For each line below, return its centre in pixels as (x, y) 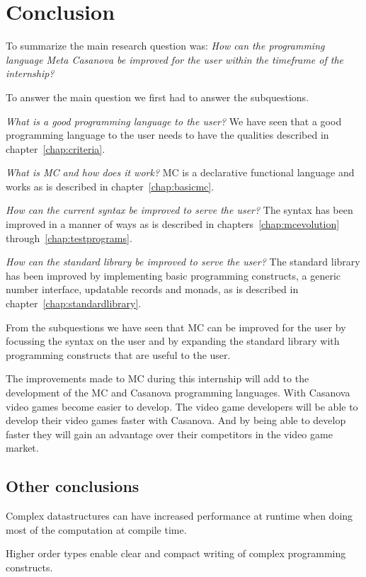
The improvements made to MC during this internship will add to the (158, 378)
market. (22, 448)
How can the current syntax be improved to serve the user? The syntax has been (179, 210)
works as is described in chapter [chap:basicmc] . (110, 186)
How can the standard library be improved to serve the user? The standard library (183, 262)
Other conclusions (73, 486)
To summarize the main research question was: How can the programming (165, 46)
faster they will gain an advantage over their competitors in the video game (169, 434)
